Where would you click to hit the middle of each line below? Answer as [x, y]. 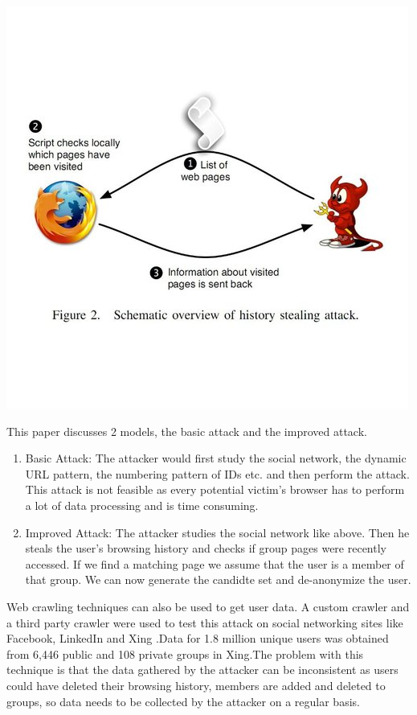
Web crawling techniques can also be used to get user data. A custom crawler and [208, 606]
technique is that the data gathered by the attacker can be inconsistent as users [202, 670]
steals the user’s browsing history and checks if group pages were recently [206, 548]
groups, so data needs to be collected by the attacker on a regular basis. [183, 701]
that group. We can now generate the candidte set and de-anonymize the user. [218, 579]
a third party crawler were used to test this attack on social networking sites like [205, 622]
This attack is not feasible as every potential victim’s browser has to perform [215, 489]
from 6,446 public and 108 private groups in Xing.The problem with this [185, 653]
